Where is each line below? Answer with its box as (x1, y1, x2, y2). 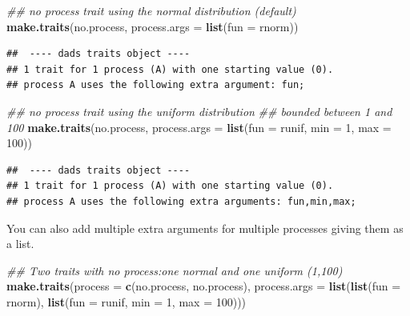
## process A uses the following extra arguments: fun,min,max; (6, 195, 356, 207)
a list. (6, 235, 34, 252)
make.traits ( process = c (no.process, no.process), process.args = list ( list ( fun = (6, 278, 401, 294)
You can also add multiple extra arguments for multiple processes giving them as (6, 219, 404, 236)
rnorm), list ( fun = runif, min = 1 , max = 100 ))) (6, 293, 247, 310)
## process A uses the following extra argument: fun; (6, 79, 305, 91)
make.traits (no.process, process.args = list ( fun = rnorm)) (6, 18, 299, 34)
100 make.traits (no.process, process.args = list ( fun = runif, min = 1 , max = (6, 118, 392, 135)
